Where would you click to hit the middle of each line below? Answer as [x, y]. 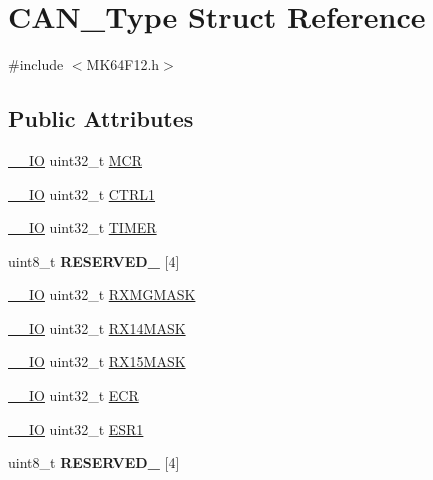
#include [36, 64]
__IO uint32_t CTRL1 [82, 193]
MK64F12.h [123, 64]
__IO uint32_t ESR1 [76, 428]
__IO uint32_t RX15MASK [97, 361]
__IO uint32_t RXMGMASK [102, 294]
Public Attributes [101, 118]
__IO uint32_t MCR [75, 159]
